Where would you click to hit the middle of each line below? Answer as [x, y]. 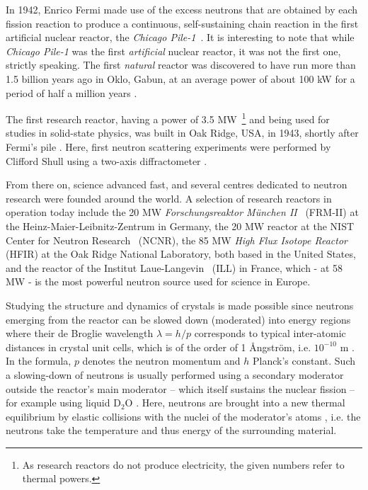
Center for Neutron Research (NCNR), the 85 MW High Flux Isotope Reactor [177, 240]
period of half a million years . [71, 92]
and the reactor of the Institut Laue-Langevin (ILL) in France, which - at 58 [174, 267]
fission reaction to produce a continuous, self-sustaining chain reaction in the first [182, 23]
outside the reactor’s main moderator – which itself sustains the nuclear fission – [180, 388]
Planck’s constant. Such [304, 361]
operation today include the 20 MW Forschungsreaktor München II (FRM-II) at [182, 212]
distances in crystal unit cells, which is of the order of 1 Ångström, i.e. [159, 347]
